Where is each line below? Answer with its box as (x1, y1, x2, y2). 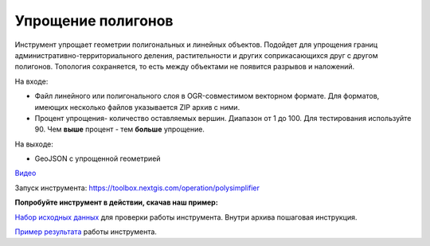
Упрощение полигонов (14, 12, 174, 29)
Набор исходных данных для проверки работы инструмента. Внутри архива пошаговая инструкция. (14, 212, 358, 222)
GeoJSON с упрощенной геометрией (34, 154, 161, 163)
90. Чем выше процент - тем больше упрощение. (34, 124, 205, 135)
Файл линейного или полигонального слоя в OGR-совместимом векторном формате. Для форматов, (34, 92, 380, 101)
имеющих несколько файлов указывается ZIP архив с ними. (34, 102, 240, 111)
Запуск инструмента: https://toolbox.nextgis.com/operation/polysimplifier (14, 183, 260, 193)
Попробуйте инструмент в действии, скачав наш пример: (14, 197, 218, 207)
